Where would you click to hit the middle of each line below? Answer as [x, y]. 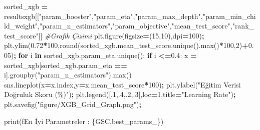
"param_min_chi [229, 16]
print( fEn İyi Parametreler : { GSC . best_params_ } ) [84, 121]
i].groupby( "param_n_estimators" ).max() [68, 75]
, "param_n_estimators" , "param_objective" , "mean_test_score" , [135, 26]
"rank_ [243, 26]
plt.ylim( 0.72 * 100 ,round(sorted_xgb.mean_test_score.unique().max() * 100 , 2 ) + [126, 45]
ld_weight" [21, 26]
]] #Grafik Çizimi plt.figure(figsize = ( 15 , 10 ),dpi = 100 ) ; [121, 35]
